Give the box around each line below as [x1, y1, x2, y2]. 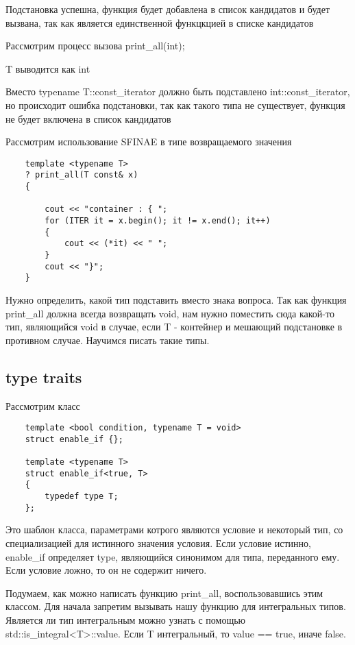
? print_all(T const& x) [25, 170, 138, 180]
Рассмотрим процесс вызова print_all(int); [5, 38, 185, 53]
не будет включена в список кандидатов [5, 111, 171, 125]
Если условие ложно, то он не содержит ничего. [5, 563, 207, 577]
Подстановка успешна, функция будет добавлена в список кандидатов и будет [5, 2, 330, 16]
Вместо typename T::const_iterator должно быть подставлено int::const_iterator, [5, 84, 350, 99]
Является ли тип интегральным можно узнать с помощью [5, 612, 246, 626]
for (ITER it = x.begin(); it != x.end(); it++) [45, 216, 271, 226]
